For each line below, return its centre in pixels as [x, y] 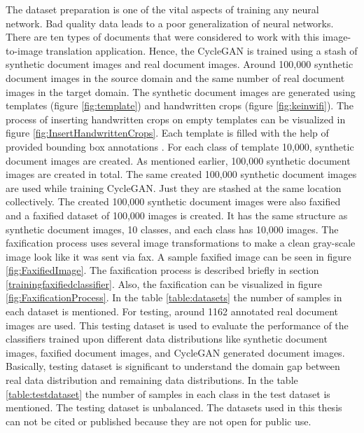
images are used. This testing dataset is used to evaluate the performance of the [177, 325]
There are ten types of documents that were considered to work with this [163, 37]
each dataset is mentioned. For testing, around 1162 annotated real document [172, 311]
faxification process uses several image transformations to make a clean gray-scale [181, 243]
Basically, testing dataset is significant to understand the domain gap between [173, 366]
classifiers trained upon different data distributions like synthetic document [167, 339]
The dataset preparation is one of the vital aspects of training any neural [162, 9]
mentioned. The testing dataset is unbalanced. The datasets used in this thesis [174, 407]
